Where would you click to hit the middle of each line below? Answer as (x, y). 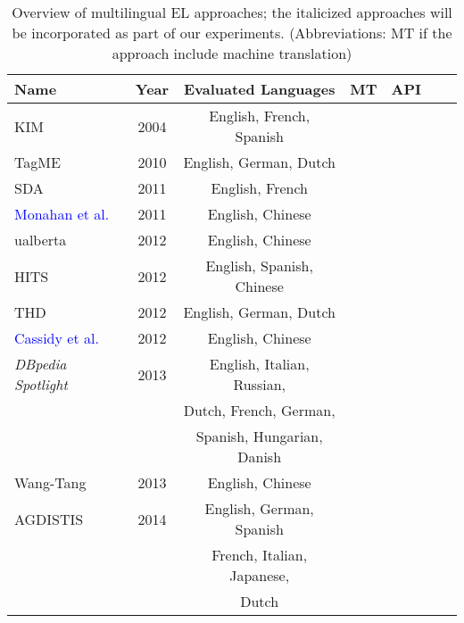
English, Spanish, (259, 266)
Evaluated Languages (259, 89)
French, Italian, (260, 555)
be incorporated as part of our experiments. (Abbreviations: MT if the (232, 33)
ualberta (41, 240)
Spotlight (41, 384)
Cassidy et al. (57, 338)
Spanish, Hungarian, (259, 436)
